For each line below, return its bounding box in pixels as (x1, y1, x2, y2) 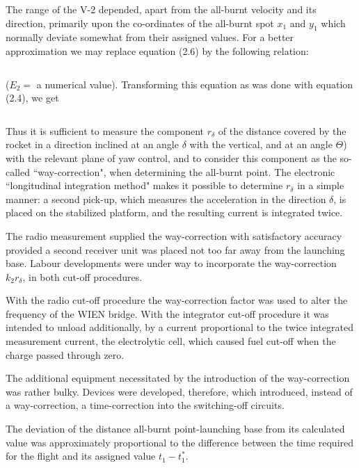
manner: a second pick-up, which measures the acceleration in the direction (6, 191, 326, 206)
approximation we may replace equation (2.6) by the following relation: (6, 43, 309, 58)
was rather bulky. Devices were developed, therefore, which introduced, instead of (6, 384, 353, 398)
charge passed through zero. (6, 347, 125, 362)
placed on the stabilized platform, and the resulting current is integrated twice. (6, 205, 343, 220)
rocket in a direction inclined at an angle (6, 137, 179, 152)
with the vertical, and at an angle (189, 137, 333, 152)
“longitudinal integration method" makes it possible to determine (6, 178, 283, 193)
